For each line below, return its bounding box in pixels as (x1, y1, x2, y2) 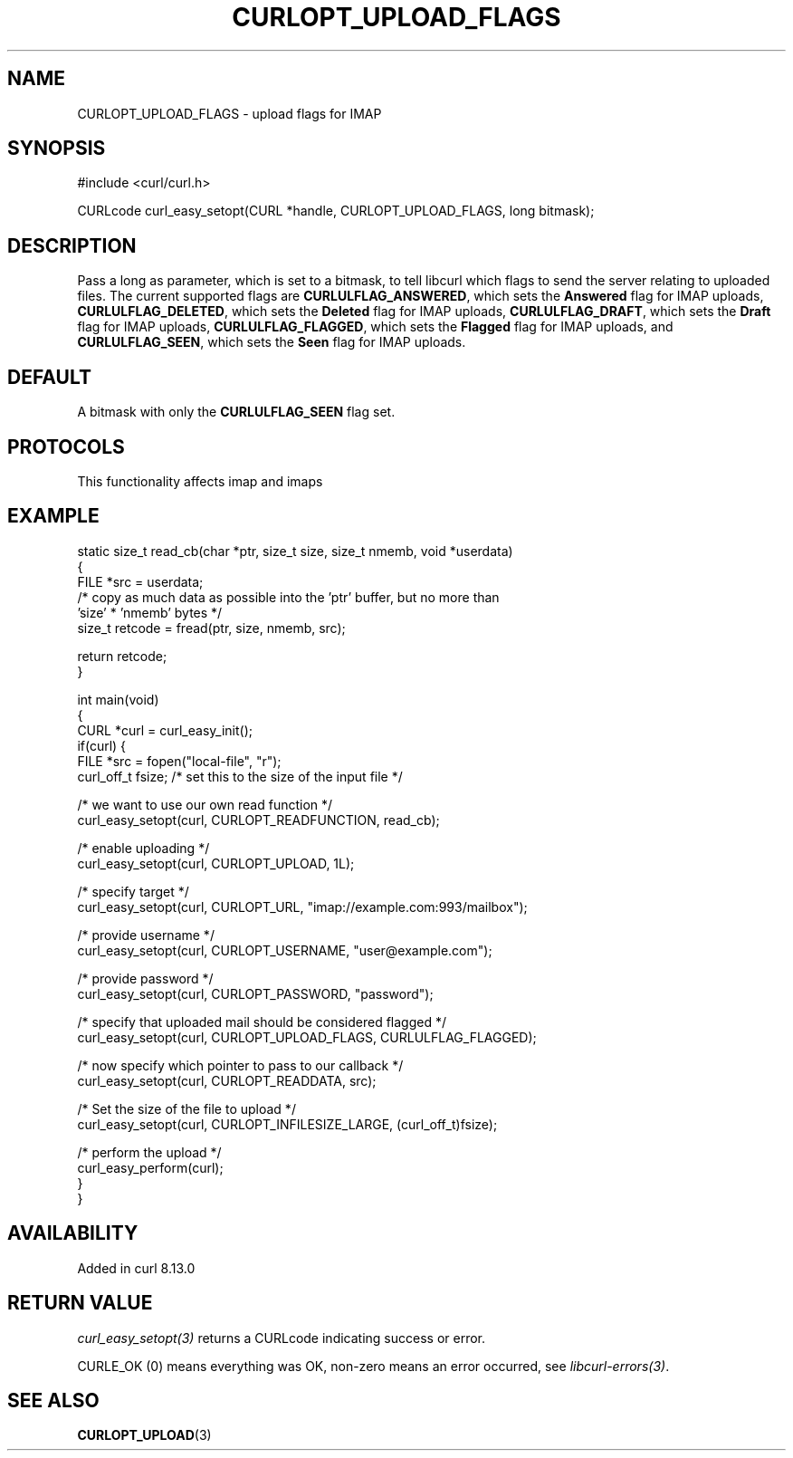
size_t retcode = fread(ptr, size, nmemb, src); (77, 619, 346, 636)
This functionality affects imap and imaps (77, 473, 323, 489)
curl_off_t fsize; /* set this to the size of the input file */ (77, 768, 403, 784)
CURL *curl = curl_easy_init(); (77, 722, 253, 738)
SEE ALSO (7, 1388, 100, 1412)
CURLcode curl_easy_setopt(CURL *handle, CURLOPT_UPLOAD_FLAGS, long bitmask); (77, 203, 595, 219)
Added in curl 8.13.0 (77, 1260, 196, 1276)
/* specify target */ (77, 883, 189, 899)
